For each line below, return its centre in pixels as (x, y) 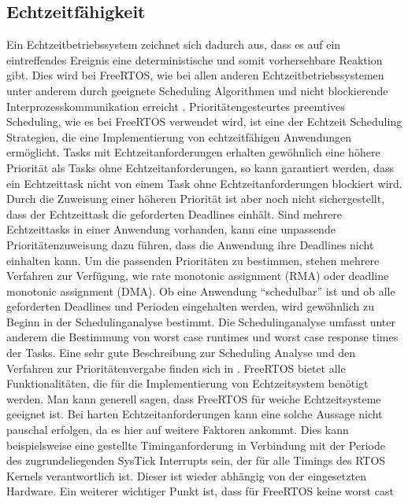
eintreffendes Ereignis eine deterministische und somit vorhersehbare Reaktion (195, 59)
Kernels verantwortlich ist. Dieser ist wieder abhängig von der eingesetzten (186, 475)
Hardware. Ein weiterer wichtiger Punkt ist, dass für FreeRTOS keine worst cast (200, 491)
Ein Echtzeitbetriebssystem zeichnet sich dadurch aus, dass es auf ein (174, 44)
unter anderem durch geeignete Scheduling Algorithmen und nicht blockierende (197, 90)
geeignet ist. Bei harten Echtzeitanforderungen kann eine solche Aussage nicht (195, 414)
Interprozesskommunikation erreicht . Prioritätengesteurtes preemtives (176, 106)
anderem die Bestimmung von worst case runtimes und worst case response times (202, 337)
